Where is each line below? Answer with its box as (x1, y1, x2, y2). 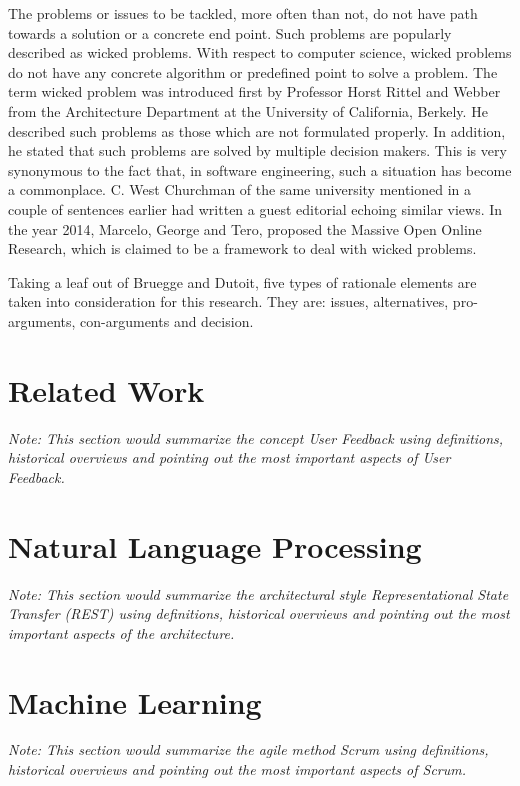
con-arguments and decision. (80, 310, 254, 331)
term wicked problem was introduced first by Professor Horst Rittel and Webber (8, 81, 501, 102)
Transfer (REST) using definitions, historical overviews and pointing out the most (8, 603, 510, 624)
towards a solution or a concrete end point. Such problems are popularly (8, 22, 452, 43)
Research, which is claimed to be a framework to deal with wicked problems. (8, 238, 477, 259)
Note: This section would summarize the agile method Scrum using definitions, (8, 739, 489, 760)
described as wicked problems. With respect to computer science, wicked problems (8, 42, 512, 63)
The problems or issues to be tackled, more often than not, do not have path (8, 3, 478, 23)
